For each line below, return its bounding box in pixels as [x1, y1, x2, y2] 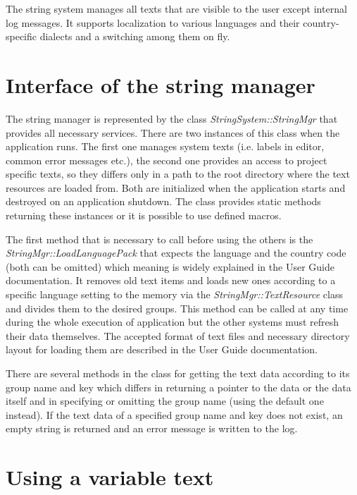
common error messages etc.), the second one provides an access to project [6, 152, 327, 167]
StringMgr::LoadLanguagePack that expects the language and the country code [6, 245, 346, 260]
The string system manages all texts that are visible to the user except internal [6, 1, 347, 16]
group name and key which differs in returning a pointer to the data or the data [6, 379, 351, 394]
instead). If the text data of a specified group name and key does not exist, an [6, 407, 343, 422]
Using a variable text [6, 463, 214, 491]
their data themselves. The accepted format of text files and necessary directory [6, 328, 350, 343]
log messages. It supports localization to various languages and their [6, 15, 300, 30]
